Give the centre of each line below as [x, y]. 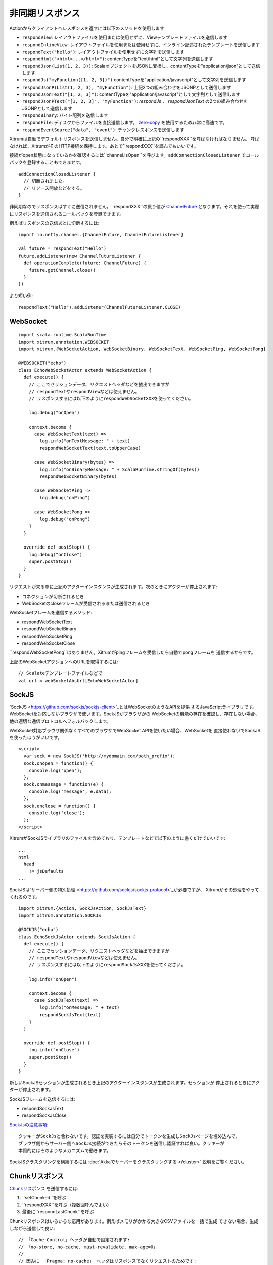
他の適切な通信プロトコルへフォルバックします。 [60, 721]
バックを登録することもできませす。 [47, 162]
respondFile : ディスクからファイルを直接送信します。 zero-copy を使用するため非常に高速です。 [125, 122]
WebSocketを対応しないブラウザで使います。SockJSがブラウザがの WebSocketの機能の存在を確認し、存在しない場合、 [134, 714]
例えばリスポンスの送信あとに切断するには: [54, 223]
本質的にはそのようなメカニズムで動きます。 [65, 1150]
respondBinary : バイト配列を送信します [65, 115]
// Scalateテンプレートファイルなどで [60, 673]
